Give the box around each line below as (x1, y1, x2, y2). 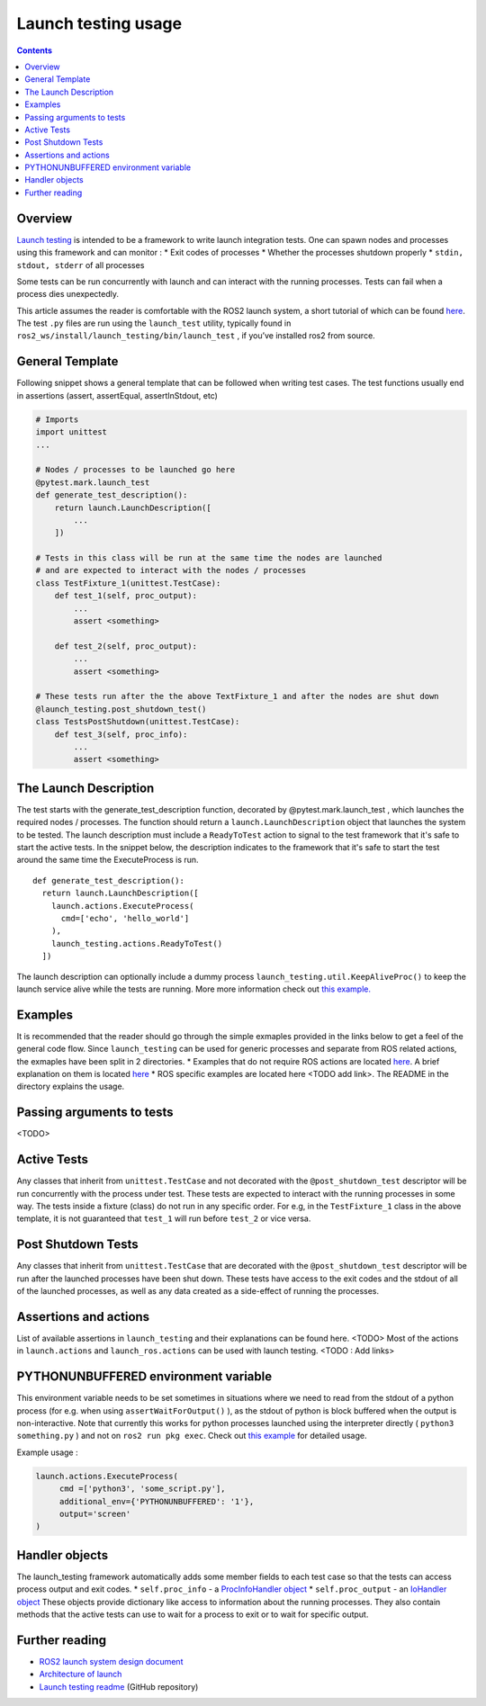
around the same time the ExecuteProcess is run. (16, 855, 199, 866)
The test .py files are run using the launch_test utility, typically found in (16, 318, 292, 328)
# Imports (35, 414, 79, 425)
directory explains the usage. (16, 1081, 125, 1092)
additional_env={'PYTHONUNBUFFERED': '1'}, (58, 1496, 255, 1506)
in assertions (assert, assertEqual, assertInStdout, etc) (16, 390, 218, 400)
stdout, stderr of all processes (16, 259, 145, 270)
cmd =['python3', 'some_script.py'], (58, 1484, 226, 1494)
